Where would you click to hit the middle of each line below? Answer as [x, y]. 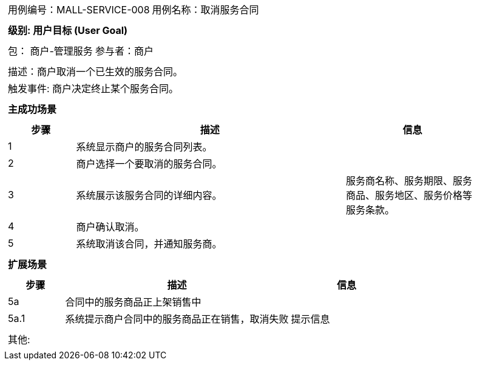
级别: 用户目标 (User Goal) [68, 30]
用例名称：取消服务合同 [205, 10]
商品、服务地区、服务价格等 [409, 195]
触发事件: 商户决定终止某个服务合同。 [93, 89]
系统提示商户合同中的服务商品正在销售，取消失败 [177, 319]
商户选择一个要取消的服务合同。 [149, 164]
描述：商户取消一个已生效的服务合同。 [96, 72]
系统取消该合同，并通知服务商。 [149, 244]
